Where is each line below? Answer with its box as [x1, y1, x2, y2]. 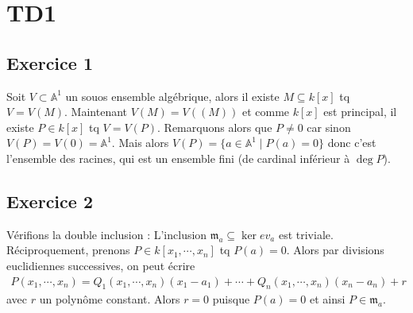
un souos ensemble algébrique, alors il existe [65, 87, 280, 104]
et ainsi [310, 291, 345, 307]
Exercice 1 [6, 50, 93, 75]
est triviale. [278, 226, 334, 242]
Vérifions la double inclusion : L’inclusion [6, 226, 207, 242]
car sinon [307, 118, 351, 135]
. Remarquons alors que [157, 118, 272, 135]
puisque [212, 291, 250, 307]
